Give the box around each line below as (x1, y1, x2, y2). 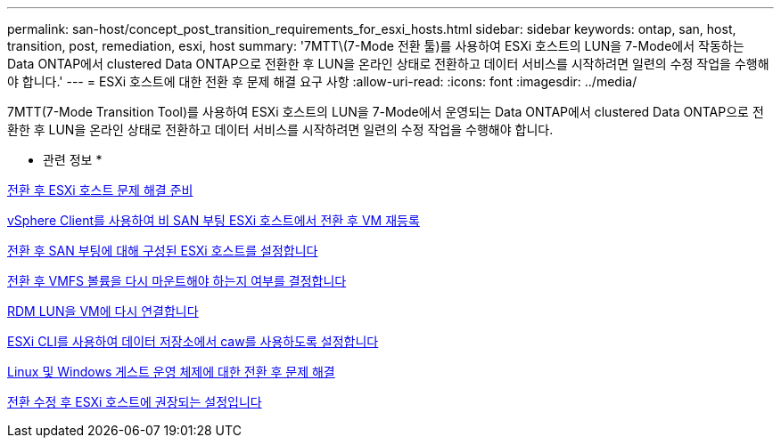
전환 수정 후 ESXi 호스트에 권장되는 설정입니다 (7, 394, 262, 409)
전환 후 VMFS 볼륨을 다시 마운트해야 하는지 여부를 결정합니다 (7, 273, 347, 288)
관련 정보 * (43, 152, 103, 167)
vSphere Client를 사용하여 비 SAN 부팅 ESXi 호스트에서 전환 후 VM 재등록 (7, 213, 420, 228)
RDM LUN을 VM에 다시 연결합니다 (7, 303, 199, 319)
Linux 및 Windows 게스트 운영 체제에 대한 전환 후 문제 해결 (7, 364, 335, 379)
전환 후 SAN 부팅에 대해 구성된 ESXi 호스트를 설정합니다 (7, 243, 318, 258)
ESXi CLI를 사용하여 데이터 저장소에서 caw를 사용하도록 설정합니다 (7, 334, 379, 349)
